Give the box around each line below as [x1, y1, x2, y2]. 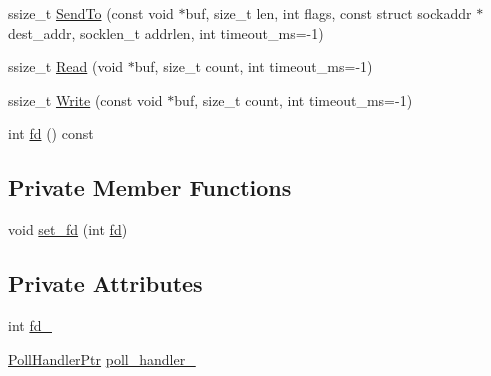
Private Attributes [8, 268, 203, 299]
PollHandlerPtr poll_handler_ [8, 348, 196, 369]
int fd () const [8, 123, 94, 144]
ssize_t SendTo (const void [8, 3, 174, 23]
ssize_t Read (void [8, 56, 124, 77]
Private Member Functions [8, 172, 292, 203]
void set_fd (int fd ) [8, 219, 128, 240]
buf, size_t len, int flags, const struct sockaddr [185, 3, 472, 23]
